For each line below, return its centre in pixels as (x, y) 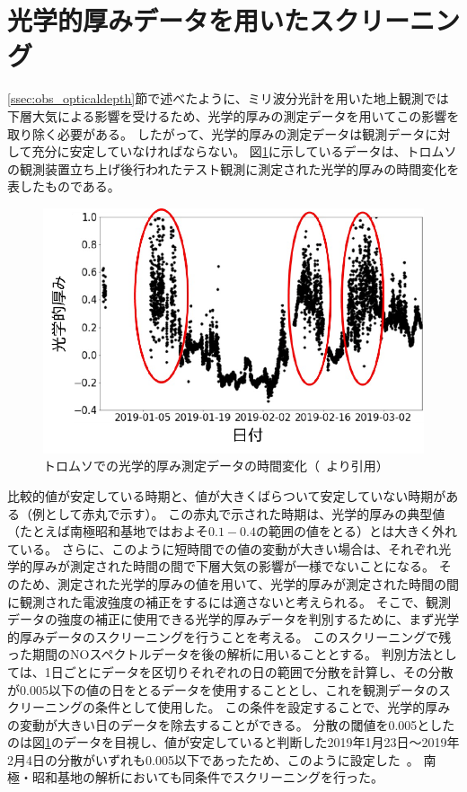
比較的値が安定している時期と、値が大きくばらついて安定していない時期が (227, 495)
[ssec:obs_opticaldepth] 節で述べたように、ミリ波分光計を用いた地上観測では (228, 98)
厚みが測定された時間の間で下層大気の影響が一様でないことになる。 (233, 566)
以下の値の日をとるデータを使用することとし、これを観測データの (243, 689)
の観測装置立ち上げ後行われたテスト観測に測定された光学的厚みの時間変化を (233, 168)
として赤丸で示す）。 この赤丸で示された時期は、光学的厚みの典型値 (245, 513)
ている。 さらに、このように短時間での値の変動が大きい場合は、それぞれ (223, 548)
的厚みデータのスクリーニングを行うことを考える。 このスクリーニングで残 (229, 636)
